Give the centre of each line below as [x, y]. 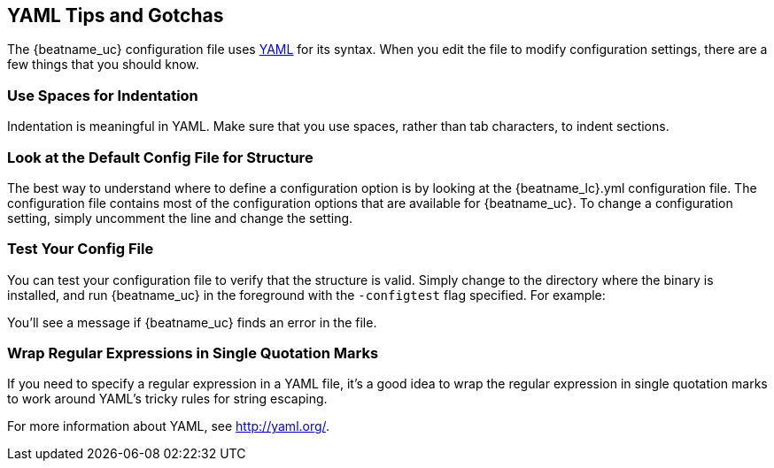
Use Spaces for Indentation [103, 95]
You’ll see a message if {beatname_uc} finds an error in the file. [192, 322]
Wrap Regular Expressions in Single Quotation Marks [193, 353]
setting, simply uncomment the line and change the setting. [180, 218]
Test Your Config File [81, 249]
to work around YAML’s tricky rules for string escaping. [167, 399]
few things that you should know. [103, 65]
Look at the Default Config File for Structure [160, 157]
